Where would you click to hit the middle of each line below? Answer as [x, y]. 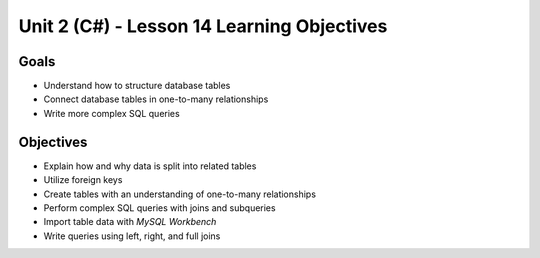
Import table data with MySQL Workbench [130, 222]
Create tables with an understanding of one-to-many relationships [180, 194]
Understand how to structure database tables [137, 86]
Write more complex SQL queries [111, 113]
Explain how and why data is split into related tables [150, 166]
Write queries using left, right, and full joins [132, 236]
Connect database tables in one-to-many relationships [156, 99]
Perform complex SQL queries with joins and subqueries [159, 207]
